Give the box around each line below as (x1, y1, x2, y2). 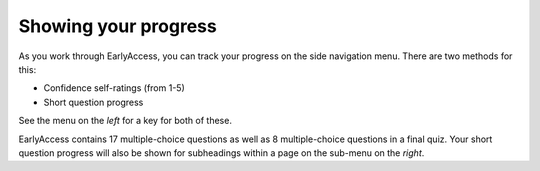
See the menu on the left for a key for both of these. (18, 115, 232, 127)
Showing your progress (18, 15, 217, 37)
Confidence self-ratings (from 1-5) (43, 82, 185, 94)
